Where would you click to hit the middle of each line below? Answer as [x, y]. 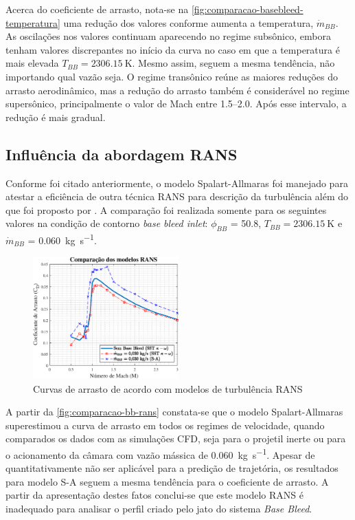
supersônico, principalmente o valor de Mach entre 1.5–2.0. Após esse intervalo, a [176, 104]
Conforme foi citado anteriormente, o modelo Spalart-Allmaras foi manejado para [177, 183]
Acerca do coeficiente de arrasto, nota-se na [97, 9]
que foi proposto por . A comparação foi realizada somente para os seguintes [166, 209]
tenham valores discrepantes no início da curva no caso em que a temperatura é [173, 49]
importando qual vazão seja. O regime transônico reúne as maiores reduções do [172, 76]
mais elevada [32, 63]
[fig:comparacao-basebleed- [247, 9]
